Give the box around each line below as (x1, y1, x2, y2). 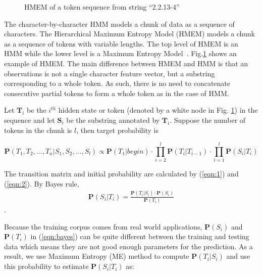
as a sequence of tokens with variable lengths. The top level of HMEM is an (4, 38, 238, 49)
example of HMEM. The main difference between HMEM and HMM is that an (4, 58, 248, 68)
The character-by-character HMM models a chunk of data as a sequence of (4, 18, 235, 29)
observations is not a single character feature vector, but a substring (4, 68, 215, 78)
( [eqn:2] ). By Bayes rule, (4, 178, 79, 189)
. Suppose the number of (170, 114, 246, 125)
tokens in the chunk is (4, 124, 72, 135)
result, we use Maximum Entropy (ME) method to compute (4, 251, 189, 261)
